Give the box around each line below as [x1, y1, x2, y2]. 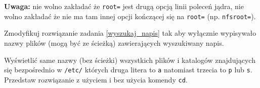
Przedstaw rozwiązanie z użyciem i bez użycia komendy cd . [4, 74, 188, 84]
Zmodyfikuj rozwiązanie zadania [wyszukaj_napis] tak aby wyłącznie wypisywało [4, 28, 256, 38]
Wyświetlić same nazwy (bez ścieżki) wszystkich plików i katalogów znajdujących [4, 54, 255, 65]
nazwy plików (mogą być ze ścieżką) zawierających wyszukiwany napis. [4, 37, 224, 48]
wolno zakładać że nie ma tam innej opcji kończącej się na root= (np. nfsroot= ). [4, 11, 256, 21]
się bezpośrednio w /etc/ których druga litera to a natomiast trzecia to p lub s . [4, 64, 252, 75]
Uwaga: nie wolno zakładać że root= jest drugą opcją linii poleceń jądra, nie [4, 1, 244, 11]
